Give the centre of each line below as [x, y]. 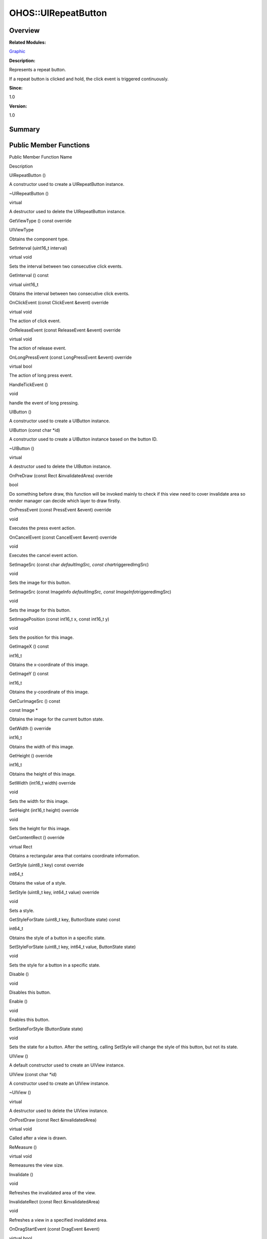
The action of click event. [35, 321]
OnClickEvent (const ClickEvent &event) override [59, 303]
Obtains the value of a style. [38, 883]
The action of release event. [38, 348]
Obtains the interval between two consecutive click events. [69, 293]
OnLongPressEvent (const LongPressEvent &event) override [70, 357]
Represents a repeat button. [38, 70]
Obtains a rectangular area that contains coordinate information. [74, 856]
